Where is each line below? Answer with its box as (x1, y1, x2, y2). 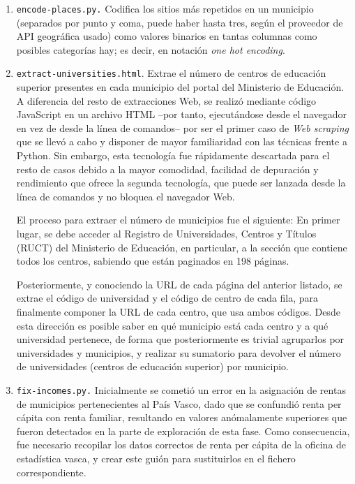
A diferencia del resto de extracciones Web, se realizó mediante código (16, 93, 317, 108)
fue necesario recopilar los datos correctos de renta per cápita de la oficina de (16, 437, 347, 452)
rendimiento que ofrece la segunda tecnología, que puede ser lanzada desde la (16, 175, 346, 190)
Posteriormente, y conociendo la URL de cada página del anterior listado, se (16, 277, 342, 291)
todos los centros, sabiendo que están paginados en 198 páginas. (16, 254, 289, 268)
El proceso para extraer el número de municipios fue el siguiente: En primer (16, 212, 340, 227)
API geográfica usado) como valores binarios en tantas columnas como (16, 29, 317, 43)
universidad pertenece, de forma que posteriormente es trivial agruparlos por (16, 332, 345, 346)
